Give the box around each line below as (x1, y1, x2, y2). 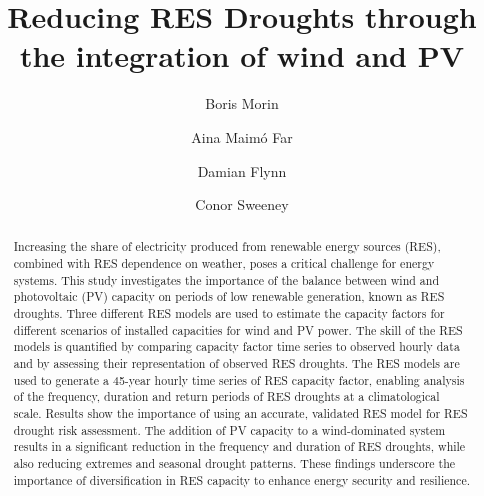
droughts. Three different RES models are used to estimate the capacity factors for (13, 305, 445, 322)
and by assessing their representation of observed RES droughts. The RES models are (13, 355, 460, 372)
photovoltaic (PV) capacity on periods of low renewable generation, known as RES (13, 288, 445, 305)
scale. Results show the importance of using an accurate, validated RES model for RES (13, 405, 468, 422)
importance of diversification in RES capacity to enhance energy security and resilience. (13, 471, 470, 488)
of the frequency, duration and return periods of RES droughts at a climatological (13, 388, 440, 405)
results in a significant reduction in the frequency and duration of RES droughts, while (13, 438, 466, 455)
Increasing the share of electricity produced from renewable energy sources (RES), (13, 238, 441, 255)
